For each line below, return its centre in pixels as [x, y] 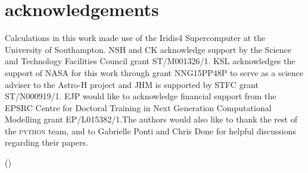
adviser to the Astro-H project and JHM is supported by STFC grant [132, 84]
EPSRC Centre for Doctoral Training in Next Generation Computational [138, 107]
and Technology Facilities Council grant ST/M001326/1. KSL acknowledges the [150, 61]
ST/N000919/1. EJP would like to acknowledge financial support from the [141, 96]
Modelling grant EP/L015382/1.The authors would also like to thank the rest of [151, 119]
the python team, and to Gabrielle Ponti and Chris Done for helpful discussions [151, 130]
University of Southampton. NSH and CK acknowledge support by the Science [148, 49]
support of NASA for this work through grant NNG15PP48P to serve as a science [154, 72]
